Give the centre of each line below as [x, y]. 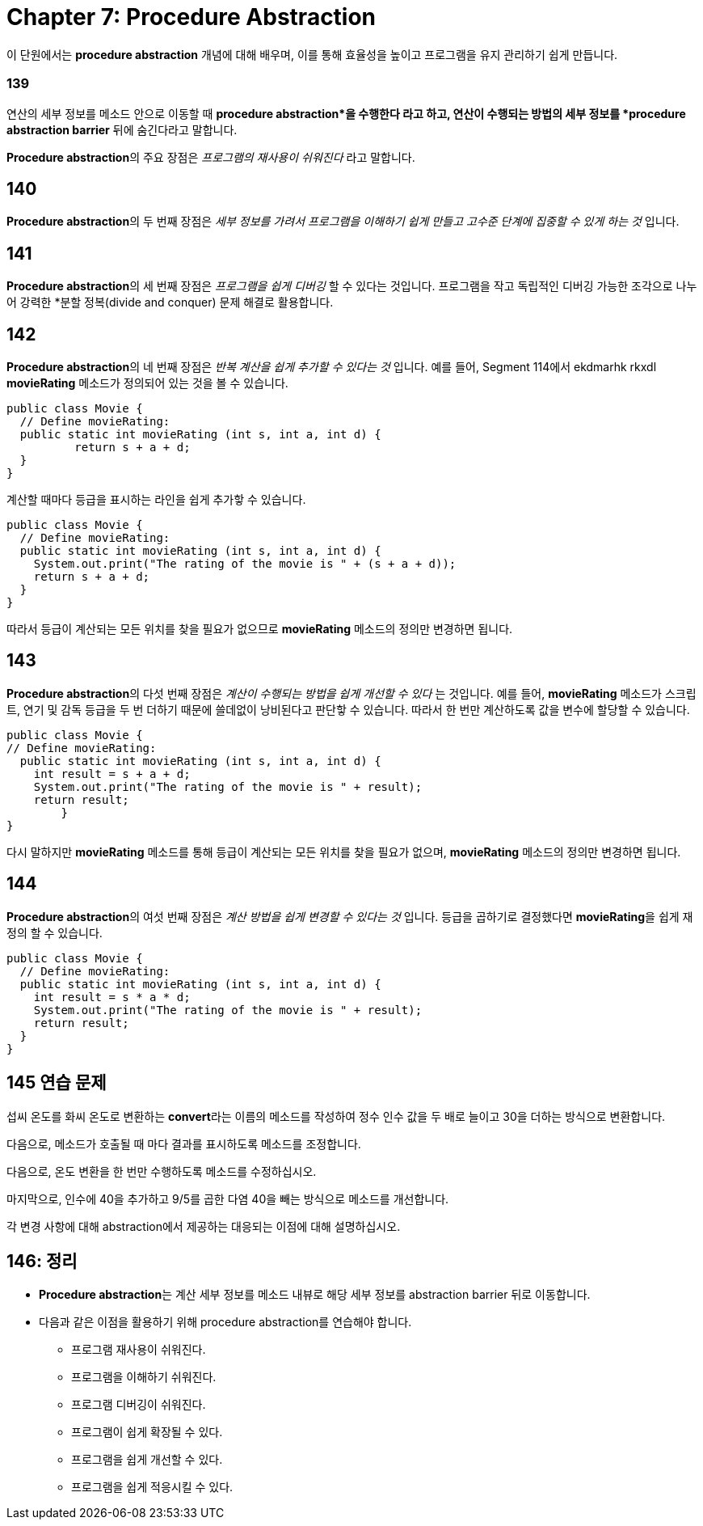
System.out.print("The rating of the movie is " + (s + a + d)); [245, 564]
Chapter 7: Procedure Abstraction [192, 17]
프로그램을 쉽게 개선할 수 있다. [147, 1460]
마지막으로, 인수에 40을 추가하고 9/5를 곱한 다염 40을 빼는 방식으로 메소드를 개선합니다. [228, 1198]
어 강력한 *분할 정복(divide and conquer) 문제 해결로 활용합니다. [170, 302]
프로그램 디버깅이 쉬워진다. [139, 1405]
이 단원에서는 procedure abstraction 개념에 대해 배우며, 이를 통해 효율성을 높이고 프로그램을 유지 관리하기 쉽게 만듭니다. [312, 54]
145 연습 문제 [57, 1083]
